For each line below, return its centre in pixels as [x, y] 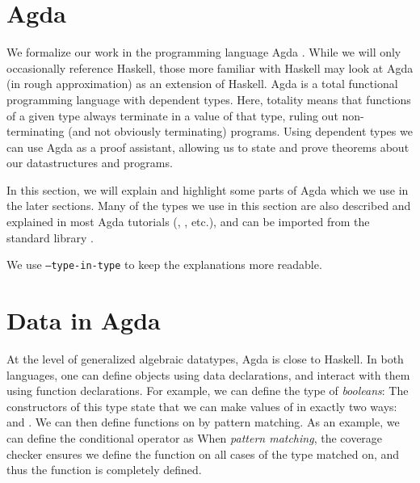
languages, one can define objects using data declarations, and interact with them [208, 374]
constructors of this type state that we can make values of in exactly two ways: [202, 406]
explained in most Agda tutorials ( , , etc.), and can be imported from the [188, 222]
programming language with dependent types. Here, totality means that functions [209, 99]
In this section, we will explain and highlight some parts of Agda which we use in [208, 189]
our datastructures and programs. [90, 163]
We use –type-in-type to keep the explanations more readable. [164, 265]
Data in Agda [84, 320]
